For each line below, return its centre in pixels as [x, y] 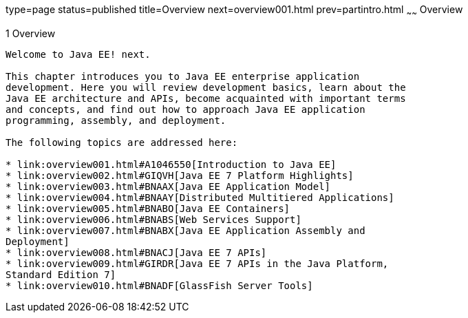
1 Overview [31, 33]
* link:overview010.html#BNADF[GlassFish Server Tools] [159, 285]
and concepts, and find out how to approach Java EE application [185, 109]
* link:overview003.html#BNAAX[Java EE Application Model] [168, 186]
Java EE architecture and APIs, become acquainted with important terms [206, 98]
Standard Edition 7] [61, 274]
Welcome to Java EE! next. [78, 54]
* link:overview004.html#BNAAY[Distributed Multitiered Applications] [200, 197]
